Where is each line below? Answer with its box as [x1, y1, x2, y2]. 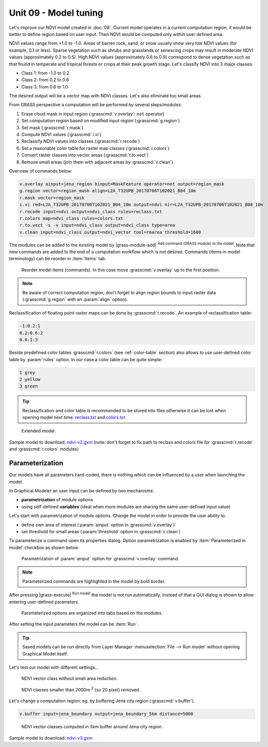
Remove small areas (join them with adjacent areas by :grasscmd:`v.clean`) [21, 159, 174, 165]
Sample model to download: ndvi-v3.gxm [9, 735, 93, 741]
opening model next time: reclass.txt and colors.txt [22, 414, 125, 420]
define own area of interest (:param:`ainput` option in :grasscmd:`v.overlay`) [21, 521, 175, 528]
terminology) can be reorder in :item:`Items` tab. [9, 256, 107, 261]
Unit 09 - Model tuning [9, 7, 103, 18]
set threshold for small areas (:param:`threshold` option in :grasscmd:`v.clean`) [21, 528, 181, 534]
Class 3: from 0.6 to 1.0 [21, 84, 68, 89]
